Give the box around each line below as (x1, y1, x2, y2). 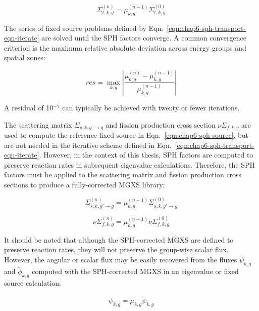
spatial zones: (4, 52, 45, 63)
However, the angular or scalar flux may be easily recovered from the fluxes (4, 254, 237, 265)
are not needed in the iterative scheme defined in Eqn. (4, 139, 172, 150)
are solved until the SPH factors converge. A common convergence (41, 32, 246, 43)
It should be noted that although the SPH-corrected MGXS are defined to (4, 234, 234, 245)
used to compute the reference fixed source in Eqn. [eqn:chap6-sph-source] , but (4, 130, 249, 140)
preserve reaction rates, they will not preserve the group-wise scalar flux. (4, 244, 229, 255)
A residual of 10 (4, 102, 54, 112)
